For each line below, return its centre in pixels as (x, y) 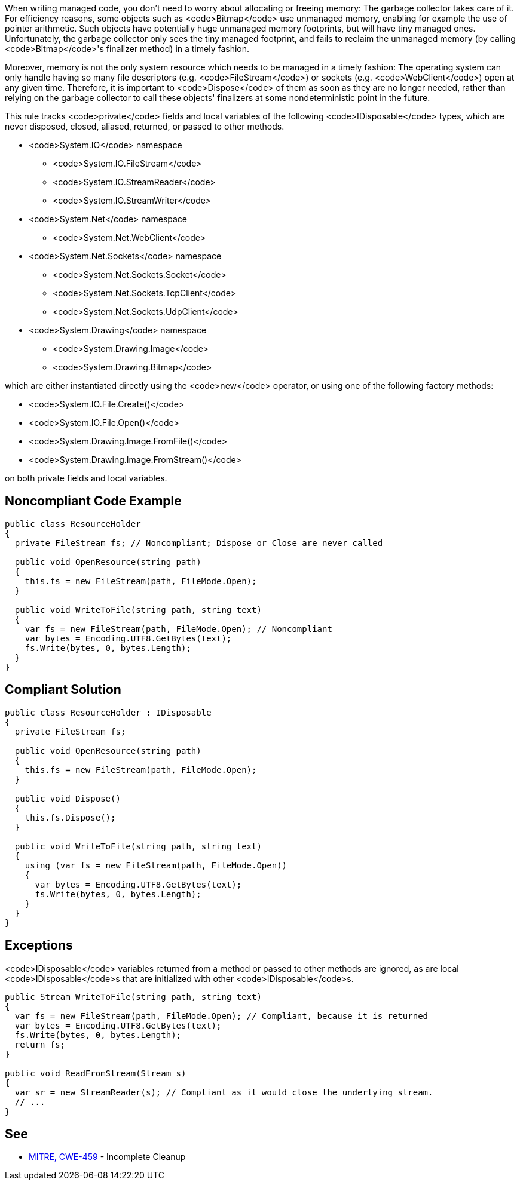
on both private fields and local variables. (86, 478)
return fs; (40, 1044)
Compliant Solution (63, 690)
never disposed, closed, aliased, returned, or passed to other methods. (145, 126)
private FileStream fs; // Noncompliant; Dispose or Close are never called (199, 543)
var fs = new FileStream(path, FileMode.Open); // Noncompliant (178, 629)
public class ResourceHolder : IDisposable (108, 712)
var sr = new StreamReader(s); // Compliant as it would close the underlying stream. (224, 1092)
